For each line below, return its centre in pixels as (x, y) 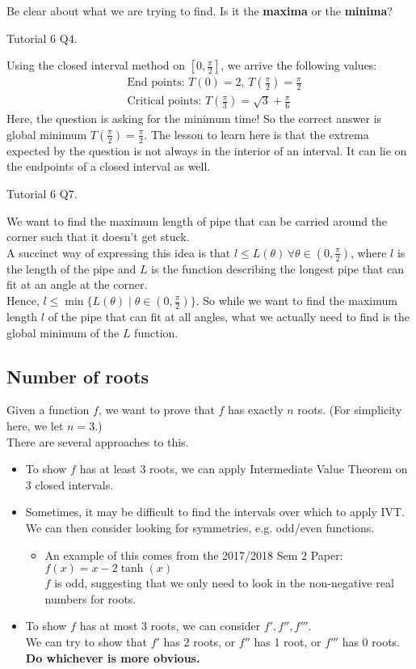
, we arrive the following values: (299, 65)
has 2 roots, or (200, 641)
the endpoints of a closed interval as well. (109, 166)
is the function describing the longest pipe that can (278, 268)
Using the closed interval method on (96, 65)
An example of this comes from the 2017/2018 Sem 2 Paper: (194, 555)
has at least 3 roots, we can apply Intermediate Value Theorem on (244, 469)
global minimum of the (63, 332)
